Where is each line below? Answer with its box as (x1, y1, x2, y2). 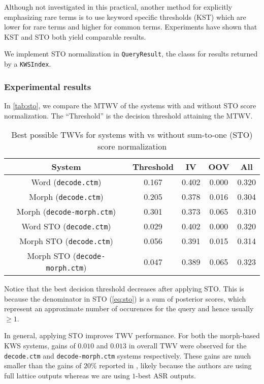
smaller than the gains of (4, 360, 82, 371)
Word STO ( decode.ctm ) (21, 220, 111, 232)
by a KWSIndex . (4, 58, 51, 69)
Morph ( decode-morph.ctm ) (16, 205, 116, 218)
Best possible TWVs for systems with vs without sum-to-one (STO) (11, 129, 253, 141)
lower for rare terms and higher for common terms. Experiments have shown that (4, 21, 257, 32)
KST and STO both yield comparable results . (4, 31, 146, 42)
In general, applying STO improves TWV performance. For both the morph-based (4, 330, 260, 341)
